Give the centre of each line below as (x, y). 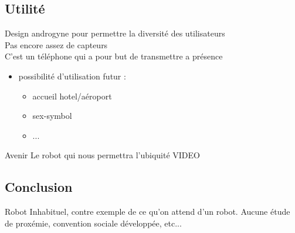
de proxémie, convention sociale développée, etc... (93, 223)
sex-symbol (52, 116)
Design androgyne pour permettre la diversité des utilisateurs (115, 33)
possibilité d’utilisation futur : (72, 76)
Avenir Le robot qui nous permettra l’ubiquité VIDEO (102, 155)
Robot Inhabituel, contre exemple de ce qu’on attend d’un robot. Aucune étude (147, 212)
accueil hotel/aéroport (72, 96)
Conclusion (39, 187)
